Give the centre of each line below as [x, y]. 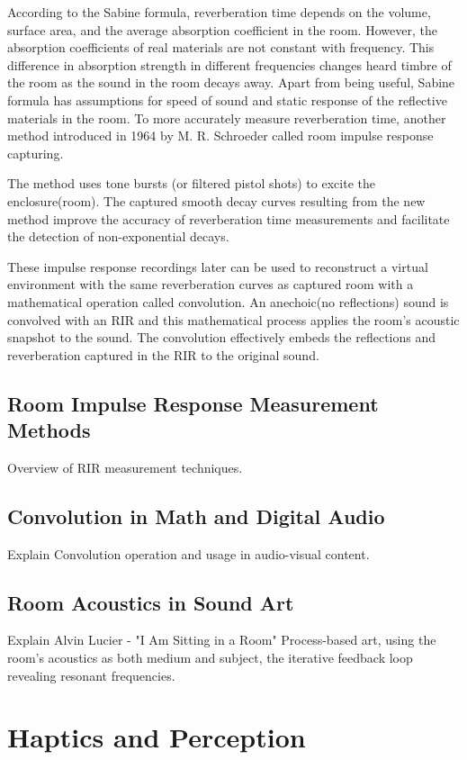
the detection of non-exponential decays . [118, 236]
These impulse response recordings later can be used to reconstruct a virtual [218, 266]
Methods [49, 430]
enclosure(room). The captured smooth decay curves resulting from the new [216, 200]
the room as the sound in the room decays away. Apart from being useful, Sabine [231, 82]
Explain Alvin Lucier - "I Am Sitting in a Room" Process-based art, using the [222, 640]
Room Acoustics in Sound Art [151, 602]
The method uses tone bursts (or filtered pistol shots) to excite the [191, 183]
